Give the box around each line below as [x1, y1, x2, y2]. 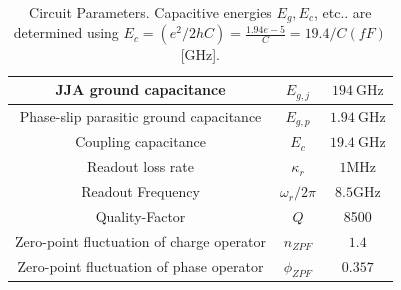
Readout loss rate [87, 156, 194, 177]
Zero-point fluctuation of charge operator [15, 230, 267, 251]
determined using [13, 22, 119, 43]
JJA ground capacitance [55, 79, 226, 100]
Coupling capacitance [75, 131, 206, 152]
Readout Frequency [81, 181, 200, 202]
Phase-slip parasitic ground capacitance [19, 106, 262, 127]
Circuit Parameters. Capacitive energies [29, 2, 272, 22]
